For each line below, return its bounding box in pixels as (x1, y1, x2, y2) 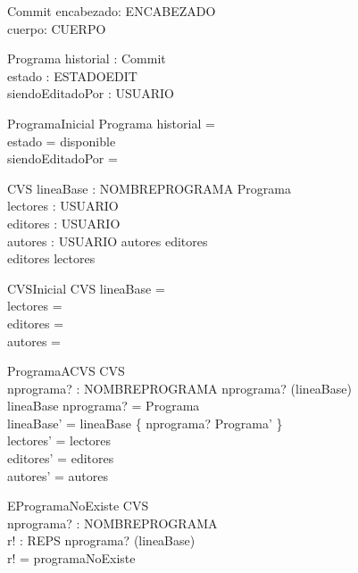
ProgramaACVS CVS (7, 361, 125, 380)
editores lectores (7, 249, 96, 268)
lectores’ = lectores (7, 431, 112, 450)
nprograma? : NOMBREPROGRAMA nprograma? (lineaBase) (7, 378, 352, 397)
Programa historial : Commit (7, 49, 166, 68)
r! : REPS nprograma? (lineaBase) (7, 531, 196, 550)
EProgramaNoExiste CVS (7, 496, 149, 515)
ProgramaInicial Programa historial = (7, 113, 215, 132)
